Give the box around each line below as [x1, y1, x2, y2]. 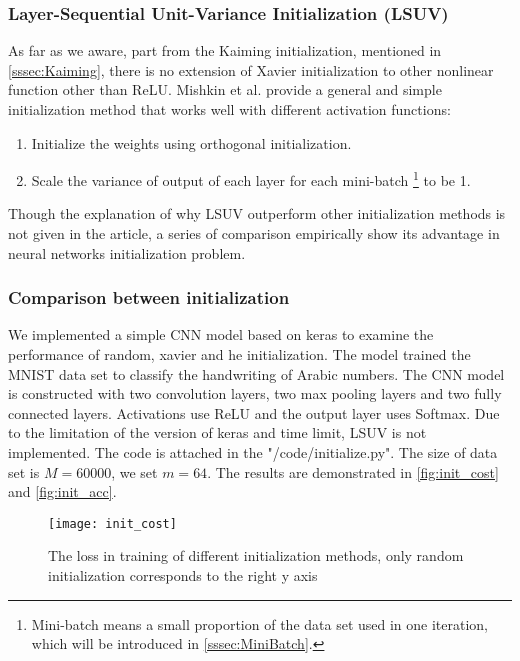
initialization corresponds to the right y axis [48, 565, 318, 586]
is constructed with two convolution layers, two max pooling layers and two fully [8, 383, 502, 404]
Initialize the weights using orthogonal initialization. [31, 132, 352, 153]
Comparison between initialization [8, 285, 290, 310]
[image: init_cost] [48, 516, 177, 531]
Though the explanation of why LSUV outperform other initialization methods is [8, 203, 506, 224]
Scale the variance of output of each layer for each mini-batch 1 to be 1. [31, 167, 471, 190]
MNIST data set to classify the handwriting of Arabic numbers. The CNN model [8, 363, 505, 384]
